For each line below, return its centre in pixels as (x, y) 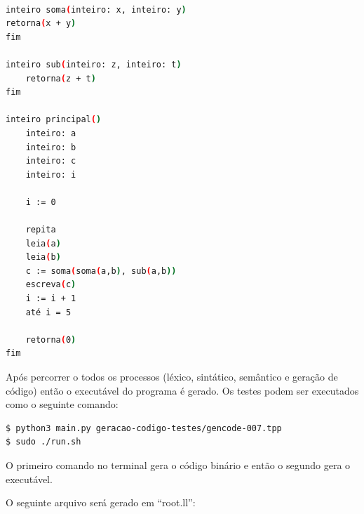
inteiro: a (51, 133)
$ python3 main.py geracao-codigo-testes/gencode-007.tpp (144, 428)
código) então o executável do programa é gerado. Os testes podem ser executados (182, 390)
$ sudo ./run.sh (43, 442)
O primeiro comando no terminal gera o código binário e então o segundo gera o (178, 465)
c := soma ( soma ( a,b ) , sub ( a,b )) (101, 271)
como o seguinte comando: (62, 404)
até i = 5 (48, 312)
